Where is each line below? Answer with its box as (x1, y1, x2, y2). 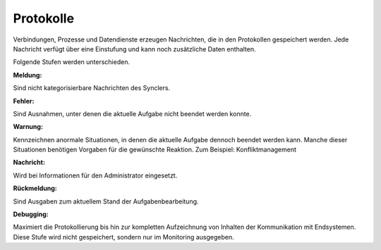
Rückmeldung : (13, 184, 57, 193)
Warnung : (13, 123, 44, 131)
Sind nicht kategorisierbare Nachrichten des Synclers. (13, 84, 171, 92)
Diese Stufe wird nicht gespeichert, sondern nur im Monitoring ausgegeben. (13, 232, 234, 241)
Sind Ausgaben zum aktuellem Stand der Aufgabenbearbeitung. (13, 197, 199, 206)
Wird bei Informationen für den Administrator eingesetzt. (13, 171, 178, 180)
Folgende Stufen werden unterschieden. (13, 58, 131, 66)
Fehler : (13, 96, 35, 105)
